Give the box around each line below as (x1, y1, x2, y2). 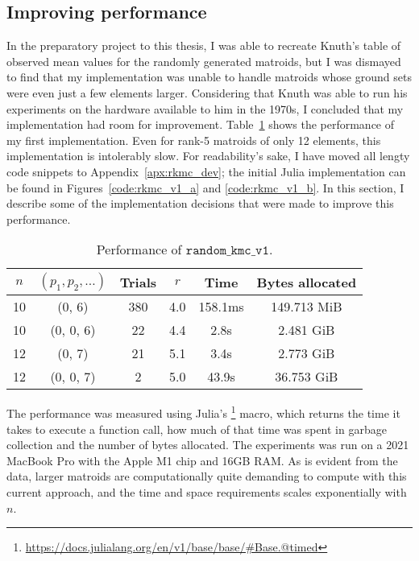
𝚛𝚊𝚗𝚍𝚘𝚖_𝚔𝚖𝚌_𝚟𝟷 (185, 244, 269, 258)
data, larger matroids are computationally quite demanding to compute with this (6, 468, 407, 485)
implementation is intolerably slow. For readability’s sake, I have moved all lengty (6, 147, 410, 164)
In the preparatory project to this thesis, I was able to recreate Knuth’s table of (6, 37, 401, 54)
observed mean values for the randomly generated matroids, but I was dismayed (6, 52, 401, 69)
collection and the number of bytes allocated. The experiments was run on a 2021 (6, 436, 409, 453)
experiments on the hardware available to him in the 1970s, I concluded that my (6, 100, 404, 117)
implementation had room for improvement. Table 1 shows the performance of (6, 116, 395, 133)
